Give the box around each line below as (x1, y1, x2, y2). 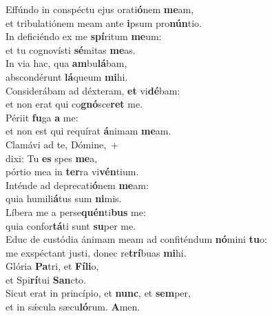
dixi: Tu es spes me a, (6, 150, 98, 165)
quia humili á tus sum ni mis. (6, 191, 122, 206)
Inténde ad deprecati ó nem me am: (6, 177, 149, 192)
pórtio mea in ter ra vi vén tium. (6, 164, 139, 179)
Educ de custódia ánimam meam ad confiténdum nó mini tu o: (6, 232, 267, 246)
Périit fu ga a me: (6, 110, 79, 124)
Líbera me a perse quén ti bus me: (6, 204, 146, 219)
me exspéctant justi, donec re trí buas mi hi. (6, 245, 187, 259)
